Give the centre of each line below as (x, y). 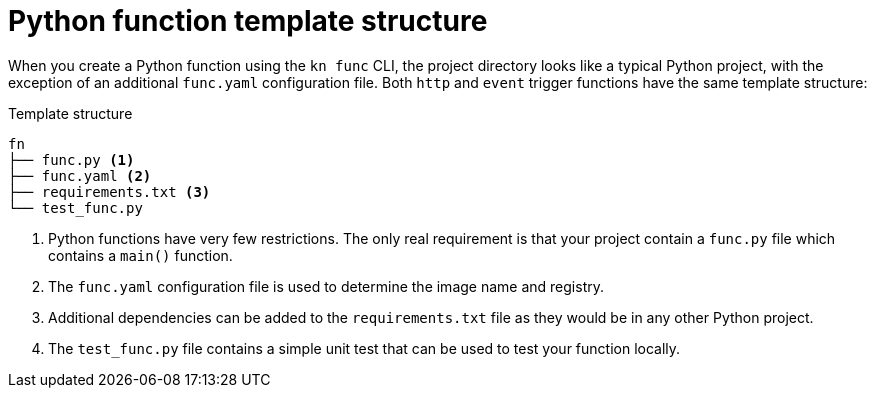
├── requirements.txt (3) (109, 191)
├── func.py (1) (71, 159)
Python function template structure (248, 21)
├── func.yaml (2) (80, 175)
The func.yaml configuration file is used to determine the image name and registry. (326, 286)
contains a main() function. (140, 255)
